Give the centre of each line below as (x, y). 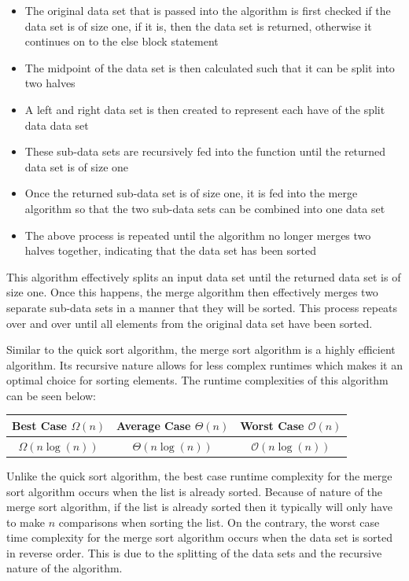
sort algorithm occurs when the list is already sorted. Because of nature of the (195, 491)
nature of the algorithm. (64, 568)
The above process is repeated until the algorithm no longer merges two (198, 235)
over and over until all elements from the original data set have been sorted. (190, 323)
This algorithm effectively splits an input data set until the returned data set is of (204, 276)
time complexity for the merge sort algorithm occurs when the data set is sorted (199, 537)
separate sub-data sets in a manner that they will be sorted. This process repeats (202, 307)
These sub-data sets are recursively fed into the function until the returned (205, 151)
